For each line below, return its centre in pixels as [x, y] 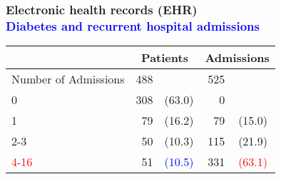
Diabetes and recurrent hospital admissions [133, 25]
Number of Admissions [68, 79]
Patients [165, 58]
